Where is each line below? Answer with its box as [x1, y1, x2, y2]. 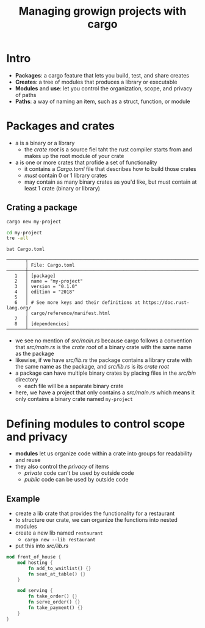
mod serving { [17, 588, 53, 594]
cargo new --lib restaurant [24, 537, 96, 543]
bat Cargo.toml [6, 246, 45, 253]
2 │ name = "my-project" [14, 278, 84, 284]
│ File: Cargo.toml [25, 262, 75, 269]
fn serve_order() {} [28, 599, 81, 605]
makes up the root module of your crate [24, 152, 124, 159]
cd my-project [6, 229, 43, 236]
